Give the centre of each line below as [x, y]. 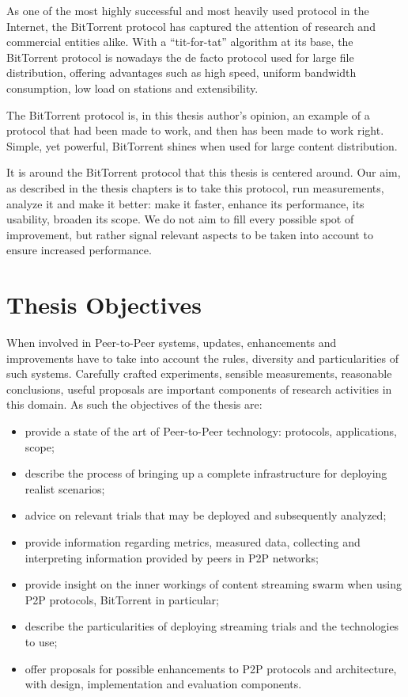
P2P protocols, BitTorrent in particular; [122, 599]
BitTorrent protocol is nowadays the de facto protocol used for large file [180, 57]
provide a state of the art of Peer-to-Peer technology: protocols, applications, [211, 431]
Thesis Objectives [104, 305]
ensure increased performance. [79, 250]
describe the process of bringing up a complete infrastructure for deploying [206, 473]
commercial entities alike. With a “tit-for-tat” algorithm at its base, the [180, 42]
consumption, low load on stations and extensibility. [132, 88]
